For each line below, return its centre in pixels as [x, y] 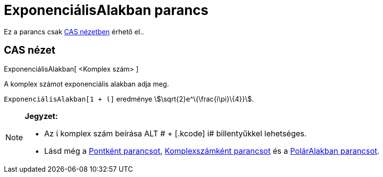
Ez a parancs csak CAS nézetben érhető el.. [74, 31]
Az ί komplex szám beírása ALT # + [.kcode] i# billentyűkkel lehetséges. [175, 133]
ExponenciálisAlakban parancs [106, 10]
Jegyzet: [42, 116]
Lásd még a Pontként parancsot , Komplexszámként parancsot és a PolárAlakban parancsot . [212, 151]
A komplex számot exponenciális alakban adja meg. [86, 84]
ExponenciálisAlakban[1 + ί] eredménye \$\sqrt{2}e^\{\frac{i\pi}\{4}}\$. [129, 99]
